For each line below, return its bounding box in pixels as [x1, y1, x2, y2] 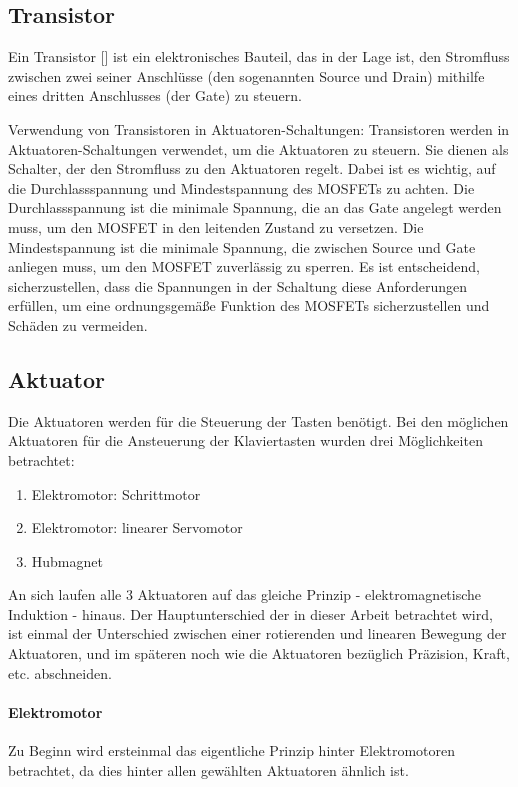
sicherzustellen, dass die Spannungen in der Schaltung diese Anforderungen [8, 275, 468, 296]
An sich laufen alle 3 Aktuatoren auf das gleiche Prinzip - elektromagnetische [8, 584, 482, 605]
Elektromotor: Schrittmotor [31, 483, 201, 504]
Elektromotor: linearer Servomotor [31, 517, 243, 538]
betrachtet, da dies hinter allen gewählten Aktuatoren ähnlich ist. [8, 759, 409, 780]
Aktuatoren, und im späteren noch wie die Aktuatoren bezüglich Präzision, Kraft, [8, 643, 510, 664]
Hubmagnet [31, 550, 103, 571]
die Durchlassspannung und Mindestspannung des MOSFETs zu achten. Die [8, 177, 475, 198]
